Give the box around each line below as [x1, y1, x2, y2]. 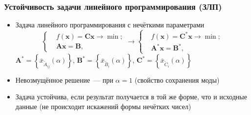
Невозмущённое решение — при [15, 75, 113, 85]
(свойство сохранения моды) [134, 75, 220, 85]
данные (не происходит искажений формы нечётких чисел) [15, 101, 191, 111]
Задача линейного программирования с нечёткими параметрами [15, 20, 205, 30]
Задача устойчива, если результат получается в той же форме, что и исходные [15, 91, 247, 101]
